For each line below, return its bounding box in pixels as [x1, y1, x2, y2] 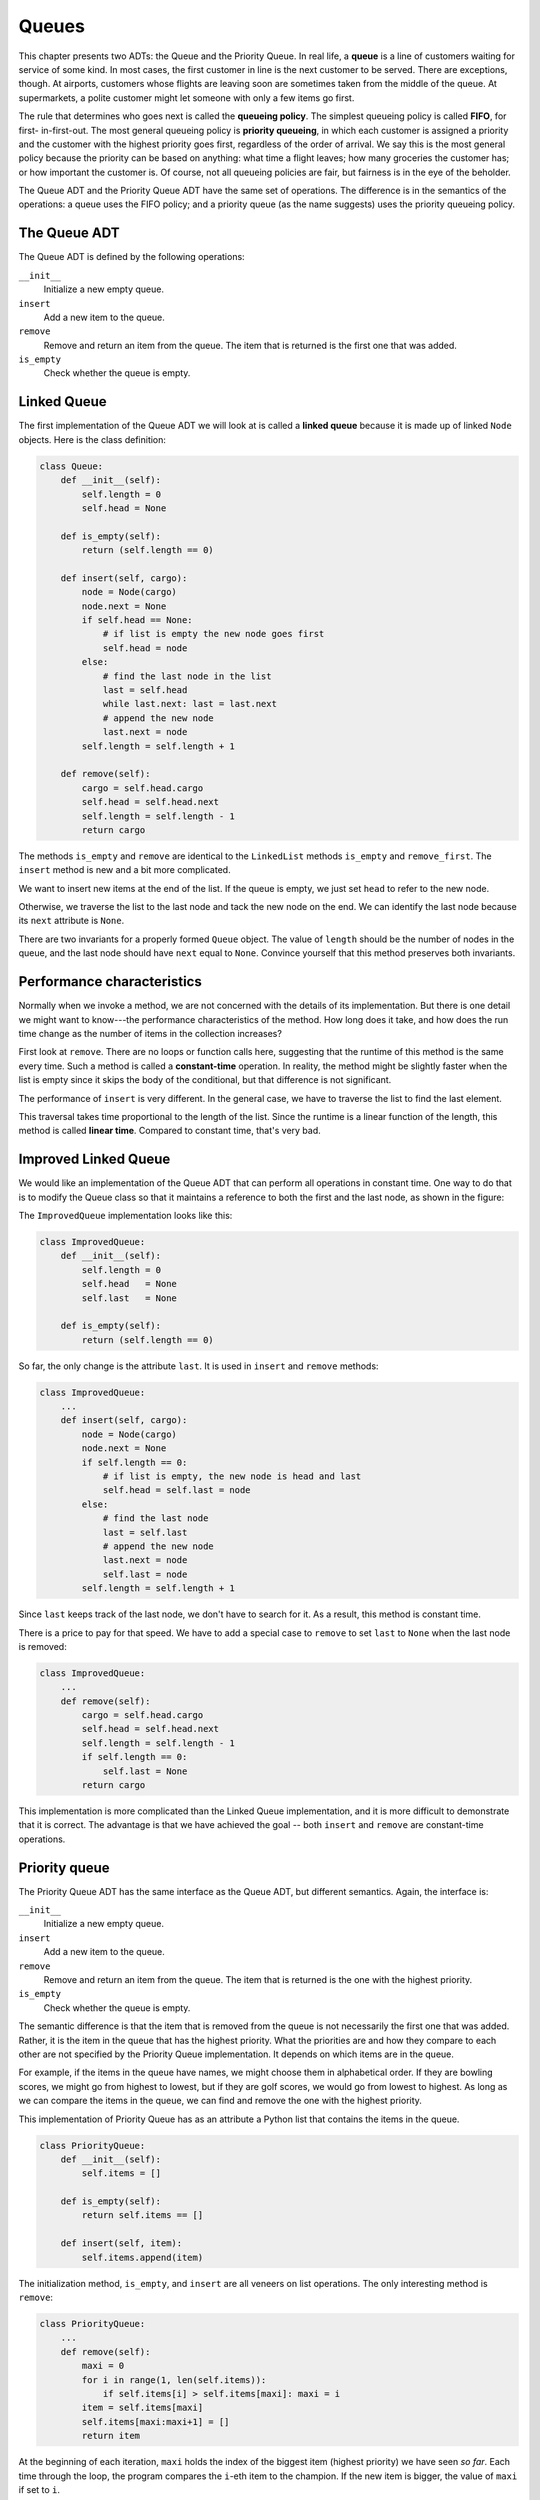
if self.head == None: [81, 615, 194, 626]
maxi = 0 [81, 2360, 125, 2372]
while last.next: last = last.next [102, 698, 277, 710]
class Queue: [39, 460, 104, 472]
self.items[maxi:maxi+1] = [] [81, 2416, 230, 2427]
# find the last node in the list [102, 670, 272, 682]
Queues [18, 15, 85, 37]
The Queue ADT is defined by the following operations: [18, 251, 245, 263]
